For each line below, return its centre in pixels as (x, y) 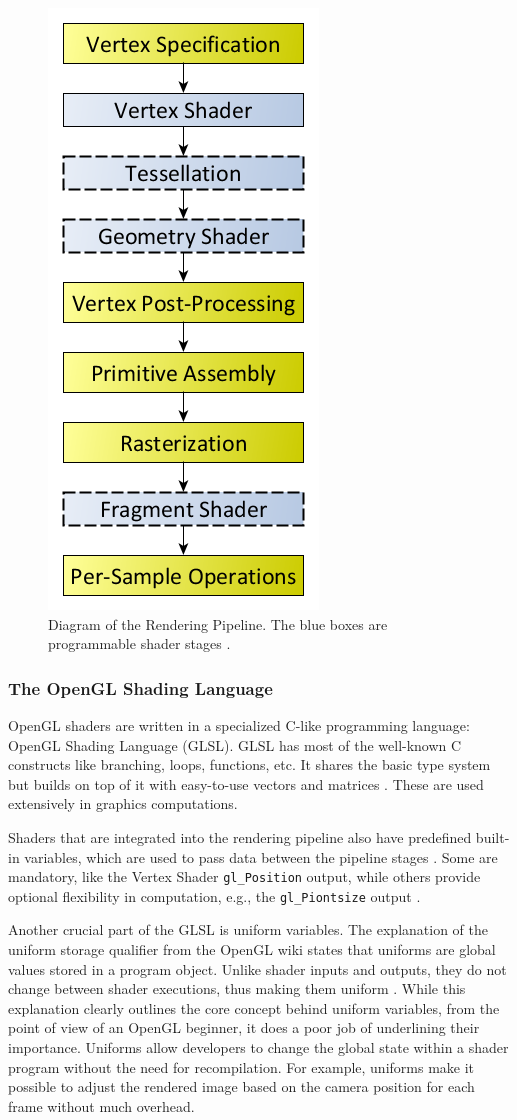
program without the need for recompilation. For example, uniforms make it (241, 1066)
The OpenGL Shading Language (140, 687)
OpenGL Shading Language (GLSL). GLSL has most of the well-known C (235, 744)
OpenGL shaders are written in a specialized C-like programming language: (239, 725)
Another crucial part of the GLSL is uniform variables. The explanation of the (248, 929)
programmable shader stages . (139, 643)
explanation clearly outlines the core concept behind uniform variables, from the (254, 1007)
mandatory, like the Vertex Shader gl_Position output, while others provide (244, 876)
